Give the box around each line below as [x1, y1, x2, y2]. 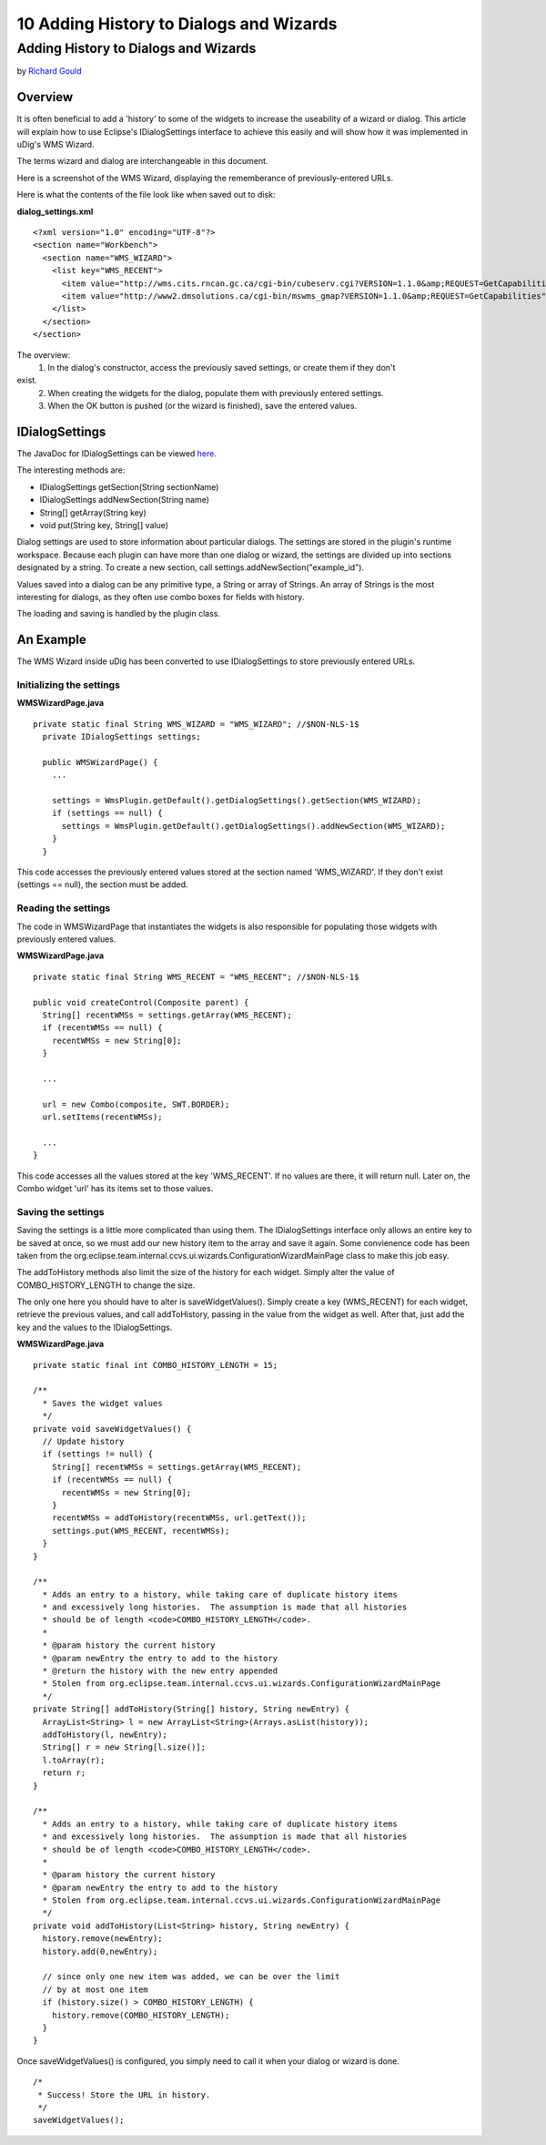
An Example [16, 632, 86, 648]
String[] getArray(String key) [39, 506, 147, 518]
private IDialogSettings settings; [42, 731, 202, 742]
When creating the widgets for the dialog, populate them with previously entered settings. [47, 387, 384, 398]
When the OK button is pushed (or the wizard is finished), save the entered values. [47, 401, 358, 412]
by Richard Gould [16, 66, 82, 77]
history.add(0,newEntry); [42, 1946, 158, 1956]
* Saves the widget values [42, 1398, 163, 1408]
